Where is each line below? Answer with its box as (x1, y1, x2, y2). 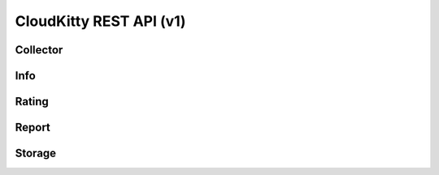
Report (15, 121, 50, 134)
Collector (15, 43, 63, 57)
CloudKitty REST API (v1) (15, 12, 186, 30)
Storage (15, 147, 57, 160)
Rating (15, 95, 49, 109)
